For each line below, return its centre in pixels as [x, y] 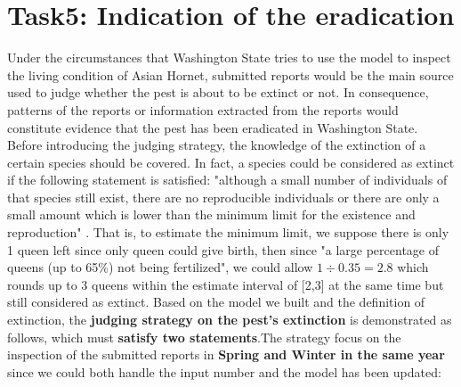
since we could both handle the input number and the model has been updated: [224, 371]
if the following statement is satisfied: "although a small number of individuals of [227, 180]
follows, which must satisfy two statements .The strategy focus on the [204, 337]
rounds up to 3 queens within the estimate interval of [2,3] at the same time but [226, 284]
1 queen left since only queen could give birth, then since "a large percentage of [223, 249]
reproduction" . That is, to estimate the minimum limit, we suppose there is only [228, 232]
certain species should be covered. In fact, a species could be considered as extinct [231, 162]
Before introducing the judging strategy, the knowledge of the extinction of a [217, 145]
